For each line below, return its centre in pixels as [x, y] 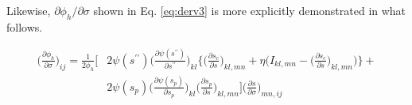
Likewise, [29, 10]
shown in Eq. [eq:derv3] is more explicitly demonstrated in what [250, 10]
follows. [25, 26]
